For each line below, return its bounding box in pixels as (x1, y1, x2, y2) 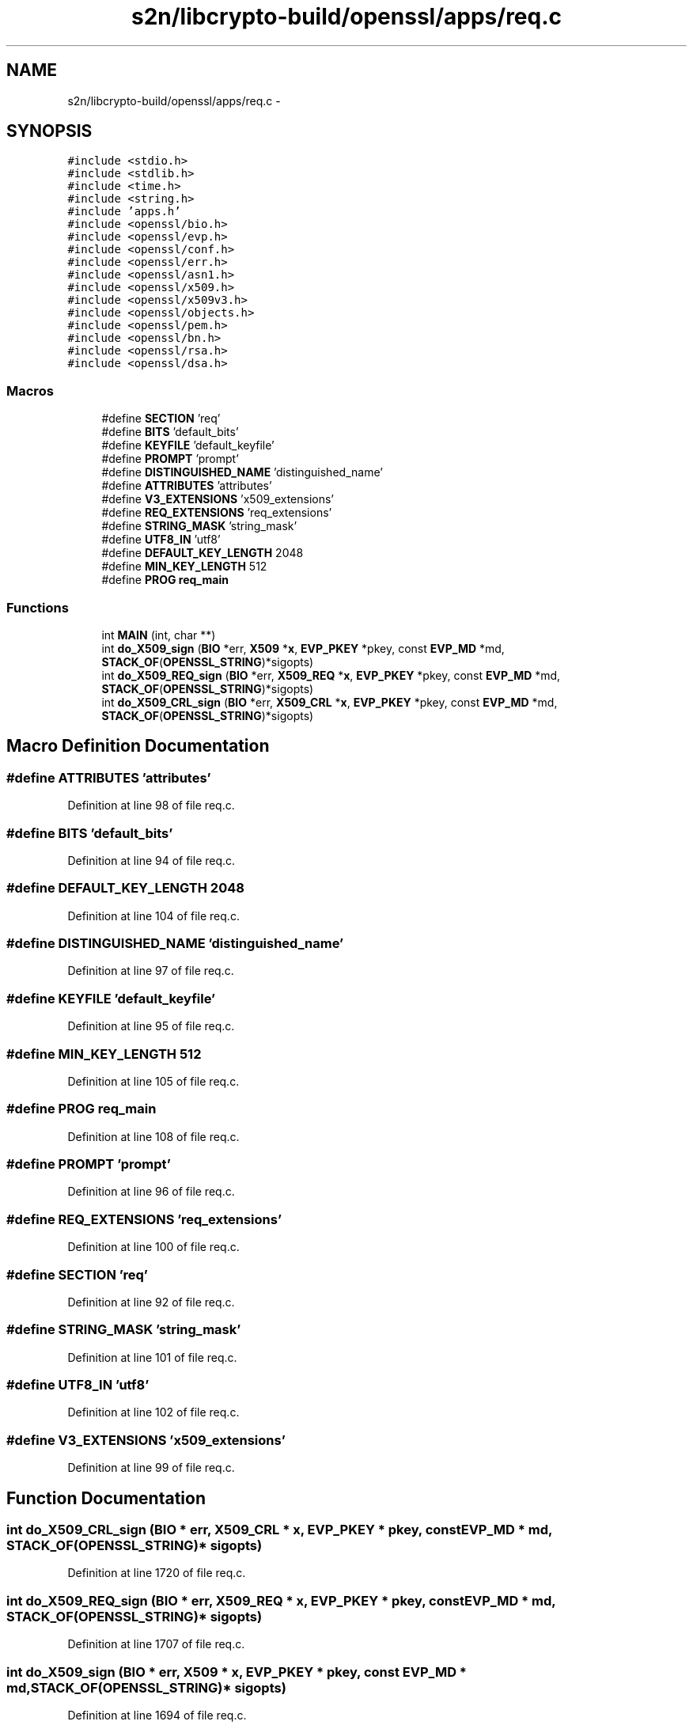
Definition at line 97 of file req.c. (67, 964, 234, 978)
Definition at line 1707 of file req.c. (67, 1637, 245, 1651)
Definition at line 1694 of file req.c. (67, 1708, 247, 1722)
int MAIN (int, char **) (101, 627, 216, 642)
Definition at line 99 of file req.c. (67, 1461, 235, 1475)
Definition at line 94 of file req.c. (67, 853, 236, 867)
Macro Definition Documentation (6, 736, 270, 756)
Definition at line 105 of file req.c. (67, 1074, 240, 1088)
